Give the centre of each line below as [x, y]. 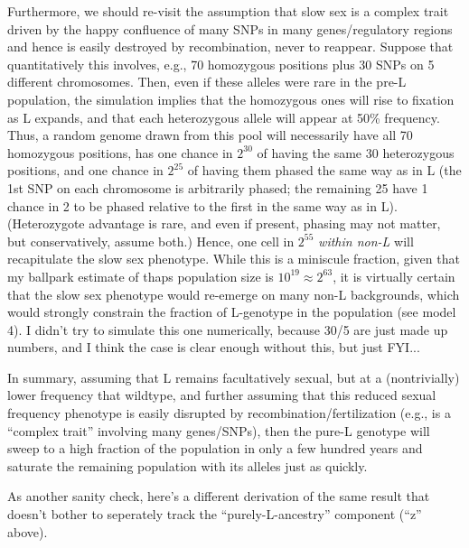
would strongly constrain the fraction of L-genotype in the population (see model [232, 312]
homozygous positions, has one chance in [120, 152]
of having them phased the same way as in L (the [324, 170]
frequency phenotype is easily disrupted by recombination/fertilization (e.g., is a [229, 413]
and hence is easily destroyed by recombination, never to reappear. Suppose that [230, 46]
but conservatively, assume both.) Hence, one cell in [151, 241]
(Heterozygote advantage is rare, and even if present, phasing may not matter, [224, 223]
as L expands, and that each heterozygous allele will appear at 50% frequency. [224, 117]
